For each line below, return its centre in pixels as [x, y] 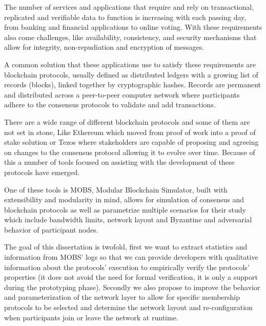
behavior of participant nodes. [51, 229]
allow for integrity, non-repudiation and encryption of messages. [104, 47]
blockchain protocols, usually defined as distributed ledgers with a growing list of [131, 74]
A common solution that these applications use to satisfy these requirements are [130, 64]
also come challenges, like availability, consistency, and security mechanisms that [130, 37]
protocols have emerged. [42, 172]
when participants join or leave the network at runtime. [91, 317]
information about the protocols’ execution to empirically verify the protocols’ [127, 267]
